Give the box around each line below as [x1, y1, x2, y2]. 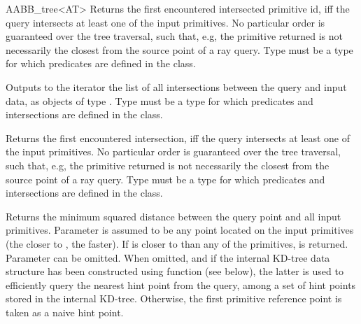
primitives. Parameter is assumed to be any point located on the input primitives [6, 223, 354, 237]
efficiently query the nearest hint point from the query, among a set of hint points [6, 277, 356, 292]
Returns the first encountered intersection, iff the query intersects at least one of [6, 130, 351, 145]
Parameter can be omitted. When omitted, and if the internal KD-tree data [6, 250, 330, 265]
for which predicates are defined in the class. [6, 56, 196, 71]
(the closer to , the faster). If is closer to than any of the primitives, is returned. [6, 236, 348, 251]
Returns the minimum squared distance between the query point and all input [6, 209, 341, 223]
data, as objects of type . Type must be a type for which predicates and [6, 93, 313, 108]
